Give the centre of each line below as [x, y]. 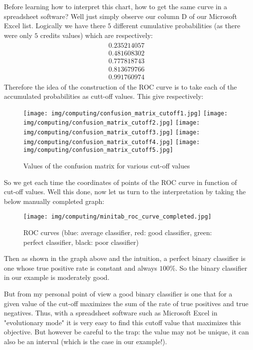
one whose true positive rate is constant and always [81, 267]
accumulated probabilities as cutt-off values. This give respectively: [104, 96]
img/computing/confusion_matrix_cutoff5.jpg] [98, 150]
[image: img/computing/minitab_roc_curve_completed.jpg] [117, 217]
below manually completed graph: [54, 201]
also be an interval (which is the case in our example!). [86, 341]
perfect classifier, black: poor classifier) [81, 242]
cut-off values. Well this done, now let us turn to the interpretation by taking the [125, 192]
